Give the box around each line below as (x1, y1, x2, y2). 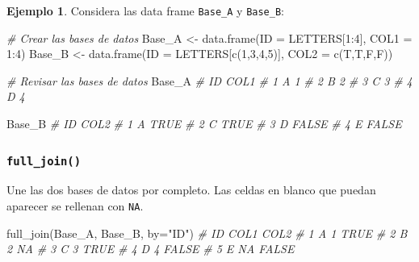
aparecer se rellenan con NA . (6, 198, 144, 214)
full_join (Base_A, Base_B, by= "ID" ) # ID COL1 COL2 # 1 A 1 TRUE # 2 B (6, 224, 408, 241)
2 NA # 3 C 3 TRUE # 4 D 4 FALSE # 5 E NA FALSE (6, 240, 295, 257)
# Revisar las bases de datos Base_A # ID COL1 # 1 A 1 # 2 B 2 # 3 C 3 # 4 (6, 72, 413, 89)
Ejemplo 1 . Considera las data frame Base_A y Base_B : (6, 2, 284, 19)
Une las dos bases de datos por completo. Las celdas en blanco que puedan (6, 181, 376, 198)
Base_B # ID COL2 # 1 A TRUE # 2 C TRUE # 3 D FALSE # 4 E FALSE (6, 115, 402, 132)
